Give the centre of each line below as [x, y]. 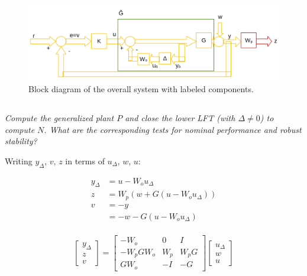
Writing [19, 160]
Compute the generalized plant [59, 118]
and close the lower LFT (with [180, 118]
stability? [21, 141]
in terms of [85, 160]
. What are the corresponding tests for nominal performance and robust [173, 129]
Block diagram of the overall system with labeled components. [141, 89]
